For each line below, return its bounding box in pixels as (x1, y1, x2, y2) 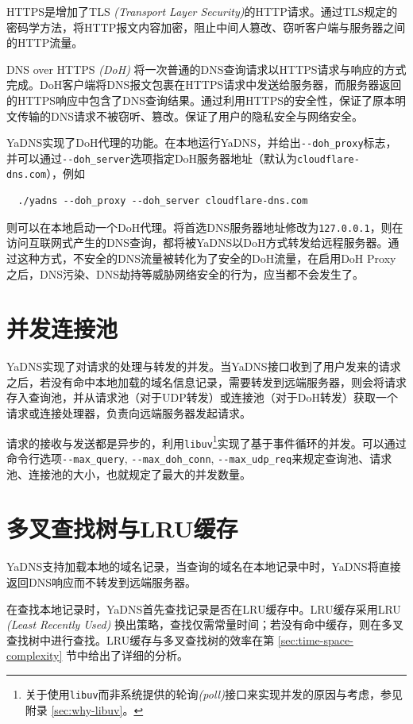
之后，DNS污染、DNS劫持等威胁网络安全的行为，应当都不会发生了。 (6, 265, 364, 282)
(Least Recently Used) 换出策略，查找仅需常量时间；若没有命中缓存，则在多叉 (6, 616, 404, 633)
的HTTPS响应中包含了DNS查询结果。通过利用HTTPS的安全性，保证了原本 (6, 91, 396, 108)
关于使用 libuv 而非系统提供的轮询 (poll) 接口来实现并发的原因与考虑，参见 (25, 685, 403, 702)
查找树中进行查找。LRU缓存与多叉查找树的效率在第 (6, 631, 275, 648)
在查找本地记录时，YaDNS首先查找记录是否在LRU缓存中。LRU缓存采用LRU (6, 600, 401, 617)
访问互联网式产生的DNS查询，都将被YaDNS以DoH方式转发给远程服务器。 (6, 234, 388, 251)
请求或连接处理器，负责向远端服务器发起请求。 (6, 405, 251, 422)
